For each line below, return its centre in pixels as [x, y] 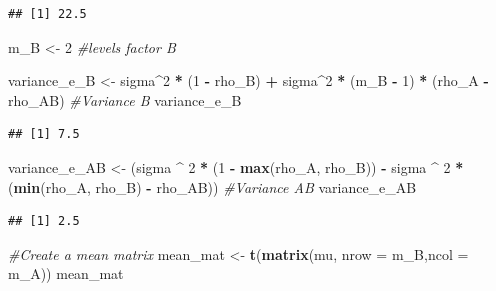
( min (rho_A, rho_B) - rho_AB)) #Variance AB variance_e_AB [212, 186]
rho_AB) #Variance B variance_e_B [125, 99]
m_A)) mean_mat [66, 273]
